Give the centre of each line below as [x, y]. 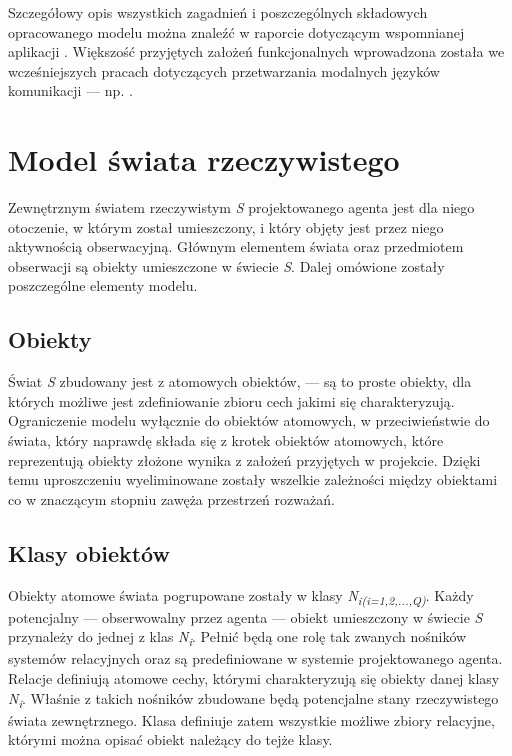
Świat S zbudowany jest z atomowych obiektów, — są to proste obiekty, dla [240, 381]
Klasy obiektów [89, 552]
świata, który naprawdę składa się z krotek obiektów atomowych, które [226, 440]
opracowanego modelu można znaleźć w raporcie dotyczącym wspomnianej [236, 31]
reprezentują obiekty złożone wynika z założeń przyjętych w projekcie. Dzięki [244, 459]
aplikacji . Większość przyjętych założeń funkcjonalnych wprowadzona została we [256, 51]
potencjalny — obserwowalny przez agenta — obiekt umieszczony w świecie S [245, 616]
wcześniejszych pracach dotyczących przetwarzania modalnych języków [224, 70]
